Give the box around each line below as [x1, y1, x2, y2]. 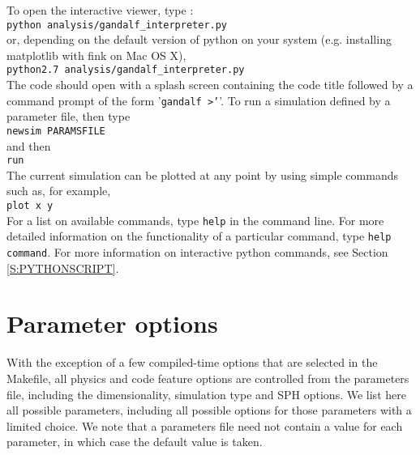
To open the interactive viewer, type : [6, 2, 194, 18]
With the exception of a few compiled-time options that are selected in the [6, 354, 378, 371]
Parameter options [6, 307, 218, 340]
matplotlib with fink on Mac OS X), [6, 46, 186, 63]
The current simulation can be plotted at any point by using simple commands [6, 166, 398, 183]
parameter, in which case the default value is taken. [6, 433, 263, 450]
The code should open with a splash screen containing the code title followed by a [6, 76, 414, 93]
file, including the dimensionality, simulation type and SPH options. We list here [6, 385, 406, 402]
